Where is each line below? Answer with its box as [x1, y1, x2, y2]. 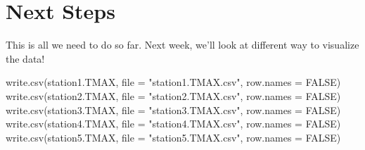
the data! [6, 51, 45, 65]
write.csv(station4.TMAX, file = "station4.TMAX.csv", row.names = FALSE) [6, 116, 341, 131]
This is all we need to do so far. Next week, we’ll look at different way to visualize [6, 37, 359, 52]
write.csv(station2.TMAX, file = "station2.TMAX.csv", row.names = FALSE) [6, 88, 341, 103]
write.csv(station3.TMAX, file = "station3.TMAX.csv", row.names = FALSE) [6, 102, 341, 117]
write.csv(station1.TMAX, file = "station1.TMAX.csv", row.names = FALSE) [6, 75, 341, 89]
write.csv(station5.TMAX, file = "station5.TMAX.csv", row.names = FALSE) [6, 130, 341, 144]
